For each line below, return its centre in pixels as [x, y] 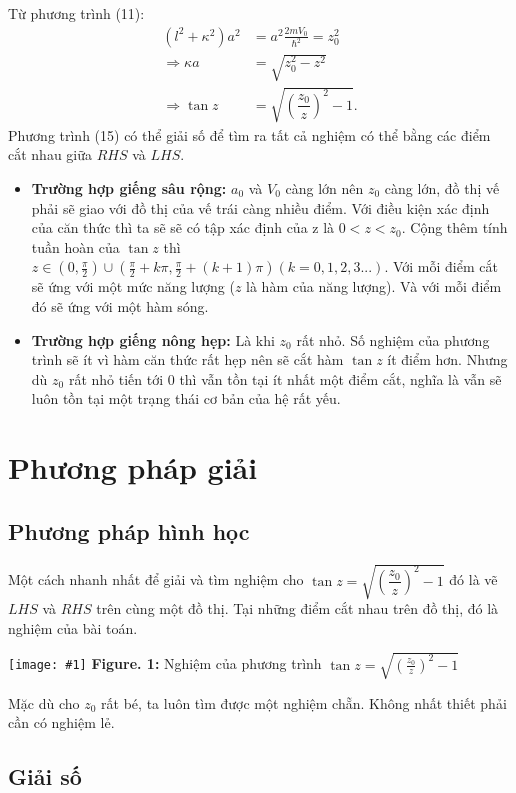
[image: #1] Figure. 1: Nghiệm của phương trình [165, 663]
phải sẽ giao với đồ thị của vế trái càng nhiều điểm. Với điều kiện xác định [260, 207]
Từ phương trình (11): [76, 13]
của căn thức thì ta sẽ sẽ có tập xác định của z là [183, 227]
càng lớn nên [324, 187]
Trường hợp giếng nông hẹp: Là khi [153, 339]
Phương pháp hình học [129, 530]
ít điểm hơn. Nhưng [447, 359]
